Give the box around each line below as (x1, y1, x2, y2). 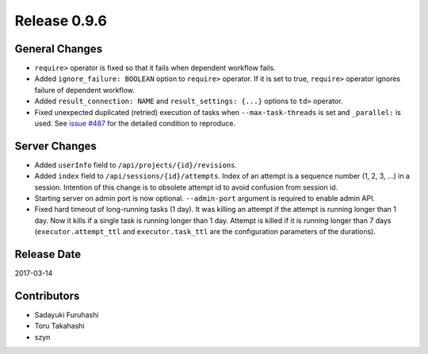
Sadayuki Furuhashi (34, 310, 99, 320)
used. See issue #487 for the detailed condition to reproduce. (34, 119, 235, 129)
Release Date (14, 248, 82, 261)
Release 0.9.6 (14, 12, 107, 29)
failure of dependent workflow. (34, 85, 135, 94)
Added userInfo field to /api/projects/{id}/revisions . (34, 160, 238, 170)
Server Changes (14, 139, 97, 152)
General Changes (14, 42, 103, 56)
